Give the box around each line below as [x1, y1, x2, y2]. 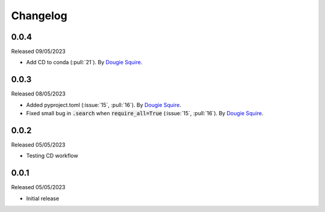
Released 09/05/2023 [11, 48, 66, 55]
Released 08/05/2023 [11, 90, 66, 97]
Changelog [11, 9, 67, 22]
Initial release [26, 195, 60, 202]
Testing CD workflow [26, 152, 78, 159]
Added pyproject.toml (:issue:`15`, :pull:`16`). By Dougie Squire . [26, 101, 182, 108]
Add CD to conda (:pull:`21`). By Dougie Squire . [26, 59, 143, 66]
